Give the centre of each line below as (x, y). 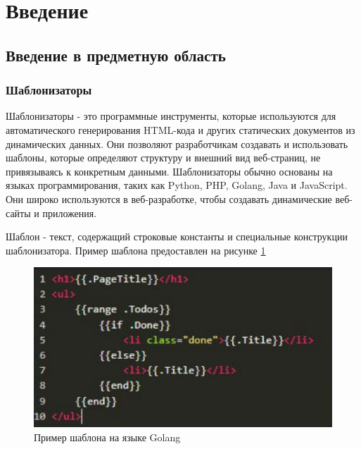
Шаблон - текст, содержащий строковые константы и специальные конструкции (177, 236)
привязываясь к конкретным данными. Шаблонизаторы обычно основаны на (169, 171)
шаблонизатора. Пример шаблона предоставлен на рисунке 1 (136, 250)
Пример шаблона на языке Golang (107, 437)
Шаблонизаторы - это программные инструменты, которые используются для (171, 116)
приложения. (70, 213)
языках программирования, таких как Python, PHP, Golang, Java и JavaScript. (177, 185)
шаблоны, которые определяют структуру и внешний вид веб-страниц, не (163, 158)
